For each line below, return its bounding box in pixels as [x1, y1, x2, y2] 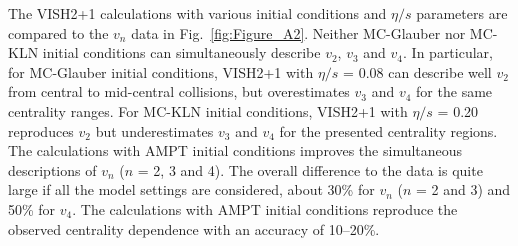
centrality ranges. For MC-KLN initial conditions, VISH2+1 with [8, 100, 408, 121]
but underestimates [95, 120, 214, 141]
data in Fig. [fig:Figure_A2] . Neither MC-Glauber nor [131, 22, 466, 43]
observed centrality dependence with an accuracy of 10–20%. [8, 218, 380, 239]
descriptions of [8, 159, 97, 180]
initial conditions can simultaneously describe [42, 42, 321, 63]
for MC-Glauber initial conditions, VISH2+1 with [8, 61, 314, 82]
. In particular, [403, 42, 493, 63]
